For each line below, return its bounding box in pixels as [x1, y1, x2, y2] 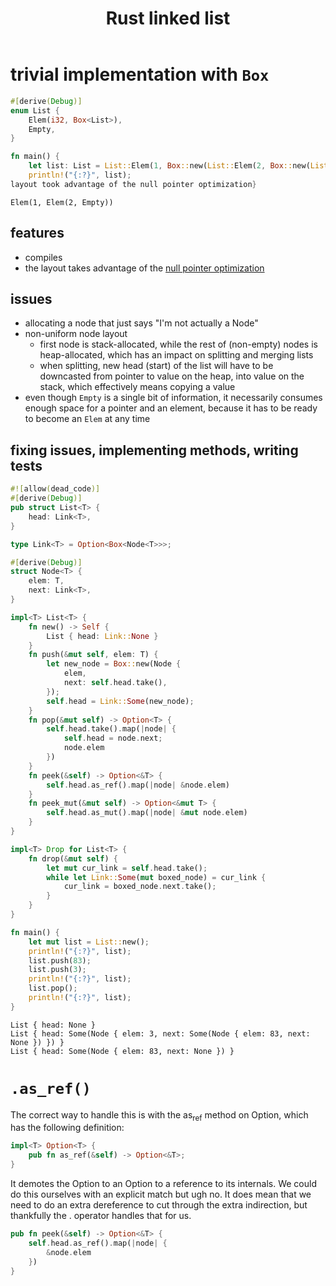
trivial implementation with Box [10, 63, 270, 86]
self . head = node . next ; [63, 733, 163, 744]
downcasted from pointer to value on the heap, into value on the [39, 370, 305, 382]
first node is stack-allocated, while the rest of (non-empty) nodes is [39, 338, 318, 351]
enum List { [10, 105, 60, 116]
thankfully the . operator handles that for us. [10, 1210, 192, 1222]
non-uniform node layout [24, 328, 128, 340]
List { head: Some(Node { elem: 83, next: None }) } [10, 1046, 235, 1056]
